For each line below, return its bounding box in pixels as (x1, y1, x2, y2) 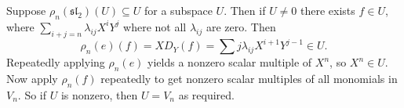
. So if (17, 86, 47, 103)
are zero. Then (206, 18, 276, 34)
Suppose (6, 2, 46, 18)
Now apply (6, 70, 58, 86)
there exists (300, 2, 355, 18)
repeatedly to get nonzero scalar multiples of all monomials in (100, 70, 398, 86)
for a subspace (144, 2, 213, 18)
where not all (123, 18, 187, 34)
